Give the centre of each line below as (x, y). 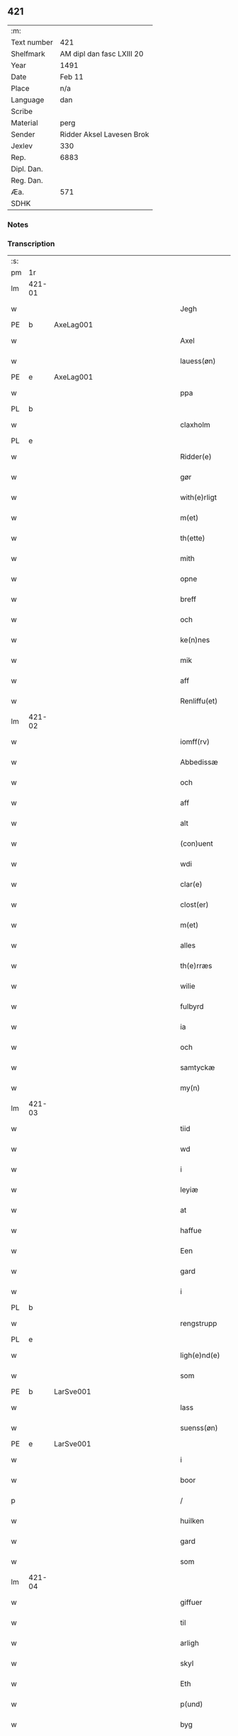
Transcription (31, 244)
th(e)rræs (196, 966)
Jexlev (22, 146)
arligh (190, 1643)
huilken (192, 1521)
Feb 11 (72, 76)
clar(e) (191, 885)
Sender (23, 134)
